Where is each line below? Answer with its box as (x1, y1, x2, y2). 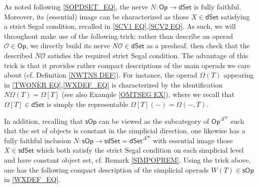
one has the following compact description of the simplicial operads (4, 164, 209, 175)
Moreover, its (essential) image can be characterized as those (4, 11, 189, 21)
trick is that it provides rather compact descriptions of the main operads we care (4, 60, 251, 70)
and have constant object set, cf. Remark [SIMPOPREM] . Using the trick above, (4, 155, 251, 165)
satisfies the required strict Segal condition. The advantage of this (47, 50, 249, 60)
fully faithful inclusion (4, 135, 71, 145)
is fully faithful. (194, 1, 241, 11)
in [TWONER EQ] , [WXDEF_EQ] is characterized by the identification (4, 79, 223, 90)
